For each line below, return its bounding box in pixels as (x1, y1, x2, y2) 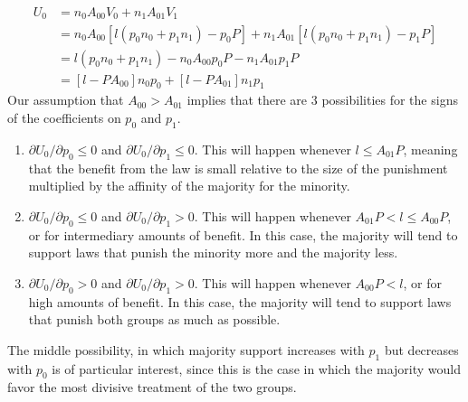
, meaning (403, 139, 458, 158)
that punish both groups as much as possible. (28, 310, 281, 329)
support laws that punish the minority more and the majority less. (28, 243, 398, 262)
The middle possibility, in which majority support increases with (7, 340, 365, 359)
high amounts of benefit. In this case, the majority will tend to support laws (28, 292, 452, 311)
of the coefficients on (7, 108, 121, 126)
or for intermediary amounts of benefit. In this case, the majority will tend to (28, 225, 458, 244)
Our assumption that (7, 90, 124, 109)
